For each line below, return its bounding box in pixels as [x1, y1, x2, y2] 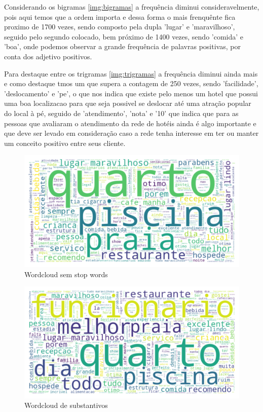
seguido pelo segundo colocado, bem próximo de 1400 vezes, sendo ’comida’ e [4, 31, 244, 42]
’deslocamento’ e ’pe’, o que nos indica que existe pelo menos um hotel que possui [4, 88, 258, 98]
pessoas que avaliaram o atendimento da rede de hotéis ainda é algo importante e [4, 118, 256, 128]
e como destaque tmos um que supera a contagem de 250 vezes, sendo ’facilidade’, [4, 78, 258, 89]
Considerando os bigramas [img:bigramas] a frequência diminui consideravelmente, [4, 2, 259, 12]
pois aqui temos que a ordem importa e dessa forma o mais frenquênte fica [4, 11, 236, 22]
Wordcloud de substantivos [24, 400, 108, 410]
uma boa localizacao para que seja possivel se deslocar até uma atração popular [4, 98, 251, 108]
